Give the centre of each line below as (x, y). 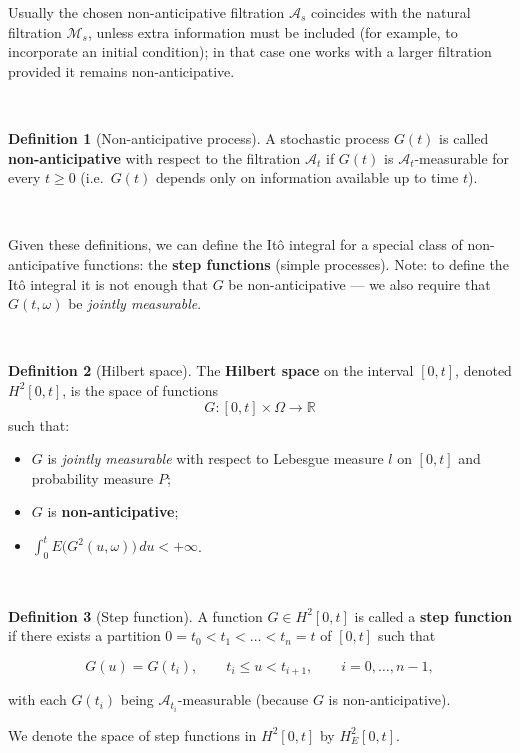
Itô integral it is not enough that (108, 283)
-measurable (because (243, 699)
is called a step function (433, 615)
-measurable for (462, 157)
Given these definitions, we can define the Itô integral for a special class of (235, 244)
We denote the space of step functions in (132, 734)
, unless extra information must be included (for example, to (272, 31)
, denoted (483, 370)
